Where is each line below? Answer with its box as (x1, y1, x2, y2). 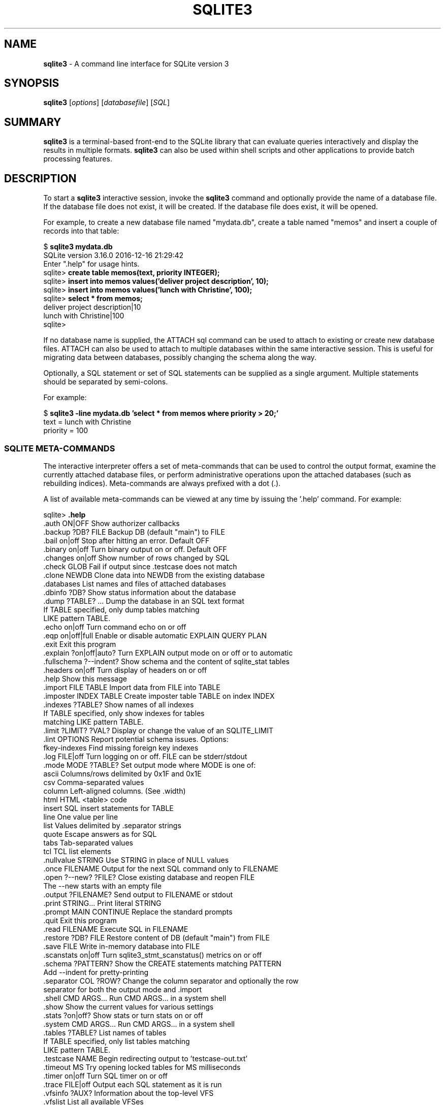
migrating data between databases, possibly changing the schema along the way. (43, 353, 316, 362)
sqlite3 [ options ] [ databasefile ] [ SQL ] (43, 98, 170, 107)
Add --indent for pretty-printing (43, 967, 148, 977)
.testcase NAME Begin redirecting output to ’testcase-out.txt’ (43, 1054, 247, 1063)
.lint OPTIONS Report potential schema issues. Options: (43, 734, 229, 743)
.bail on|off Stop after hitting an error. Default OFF (43, 536, 210, 545)
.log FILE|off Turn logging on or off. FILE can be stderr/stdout (43, 752, 247, 761)
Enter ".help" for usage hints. (43, 259, 140, 269)
